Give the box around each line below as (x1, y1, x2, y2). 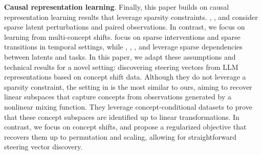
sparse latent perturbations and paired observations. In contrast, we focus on (4, 21, 245, 32)
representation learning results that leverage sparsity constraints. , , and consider (4, 11, 258, 22)
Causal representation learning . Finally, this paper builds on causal (4, 2, 229, 12)
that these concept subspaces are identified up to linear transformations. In (4, 111, 239, 122)
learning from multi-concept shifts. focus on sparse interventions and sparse (4, 31, 241, 42)
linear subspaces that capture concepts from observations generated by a (4, 91, 231, 102)
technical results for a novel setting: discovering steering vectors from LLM (4, 61, 238, 72)
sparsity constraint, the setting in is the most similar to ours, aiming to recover (4, 81, 252, 92)
